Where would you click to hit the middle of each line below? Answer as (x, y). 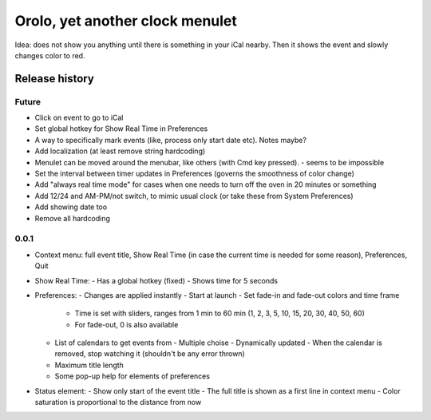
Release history (55, 79)
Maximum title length (89, 365)
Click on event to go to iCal (79, 118)
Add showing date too (71, 207)
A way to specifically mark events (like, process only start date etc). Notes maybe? (171, 140)
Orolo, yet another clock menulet (126, 21)
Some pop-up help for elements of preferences (132, 376)
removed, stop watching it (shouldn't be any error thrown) (150, 354)
